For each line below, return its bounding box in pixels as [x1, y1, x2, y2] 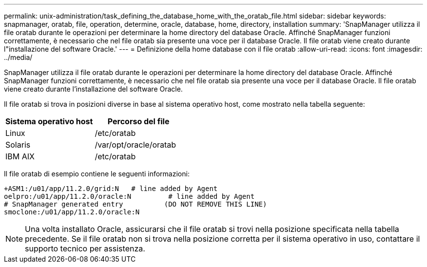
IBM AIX [5, 152, 35, 161]
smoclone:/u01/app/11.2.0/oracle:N [4, 208, 140, 216]
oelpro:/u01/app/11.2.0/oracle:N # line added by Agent [4, 192, 255, 200]
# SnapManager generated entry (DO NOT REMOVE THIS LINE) [4, 200, 267, 208]
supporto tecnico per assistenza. [25, 244, 145, 253]
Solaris [5, 140, 31, 150]
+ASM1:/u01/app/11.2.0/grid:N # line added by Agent [4, 185, 218, 192]
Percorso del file [107, 116, 170, 126]
